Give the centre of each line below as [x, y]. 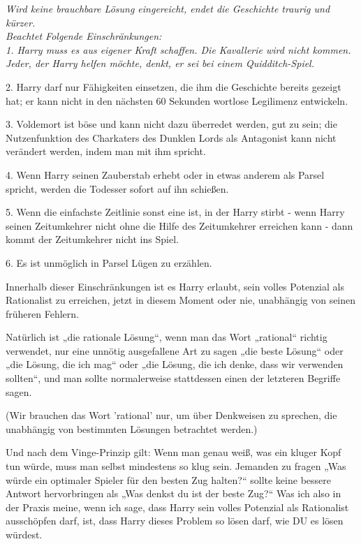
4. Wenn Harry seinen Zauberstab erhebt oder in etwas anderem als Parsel [165, 174]
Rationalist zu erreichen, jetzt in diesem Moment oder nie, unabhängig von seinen [181, 300]
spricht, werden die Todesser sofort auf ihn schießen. [117, 188]
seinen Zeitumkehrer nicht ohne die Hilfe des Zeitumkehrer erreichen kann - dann [179, 225]
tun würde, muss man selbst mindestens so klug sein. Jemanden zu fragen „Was [176, 466]
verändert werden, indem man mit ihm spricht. [106, 151]
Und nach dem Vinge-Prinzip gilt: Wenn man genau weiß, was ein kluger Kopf [174, 452]
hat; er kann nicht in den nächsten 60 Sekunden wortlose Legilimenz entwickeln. [177, 100]
